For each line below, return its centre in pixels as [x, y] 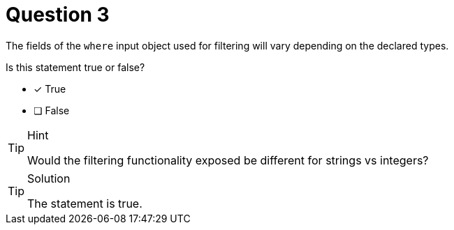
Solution [49, 178]
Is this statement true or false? [75, 67]
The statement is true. [85, 203]
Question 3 [58, 15]
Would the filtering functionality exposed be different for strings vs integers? [228, 160]
